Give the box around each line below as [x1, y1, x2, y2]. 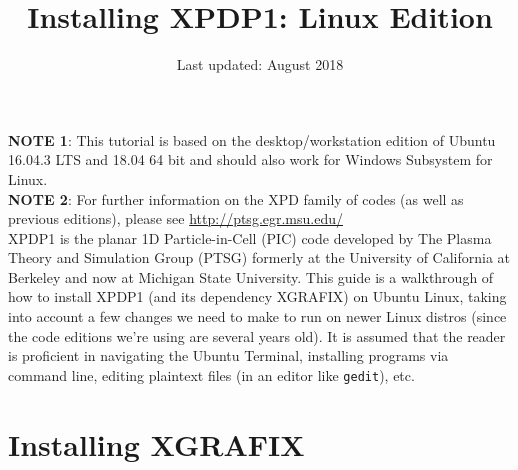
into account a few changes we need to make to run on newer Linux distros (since [8, 306, 507, 327]
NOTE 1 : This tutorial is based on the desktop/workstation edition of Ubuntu [8, 129, 496, 150]
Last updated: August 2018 [176, 54, 344, 75]
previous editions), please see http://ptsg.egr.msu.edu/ [8, 208, 344, 229]
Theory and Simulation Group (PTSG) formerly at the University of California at [8, 247, 511, 268]
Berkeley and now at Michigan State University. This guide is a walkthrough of [8, 266, 494, 287]
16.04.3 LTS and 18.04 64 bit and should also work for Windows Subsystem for [8, 149, 493, 170]
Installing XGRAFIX [8, 423, 305, 464]
